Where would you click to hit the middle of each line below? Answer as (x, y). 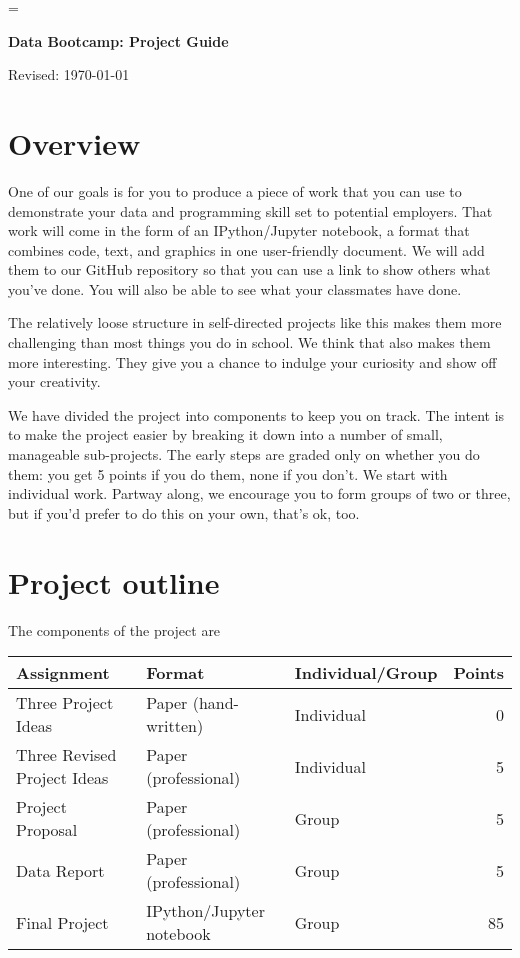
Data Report (60, 870)
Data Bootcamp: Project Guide (118, 40)
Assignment (63, 673)
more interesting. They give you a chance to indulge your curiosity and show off (252, 361)
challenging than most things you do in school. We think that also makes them (249, 342)
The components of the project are (114, 629)
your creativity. (54, 381)
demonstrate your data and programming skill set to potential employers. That (250, 210)
